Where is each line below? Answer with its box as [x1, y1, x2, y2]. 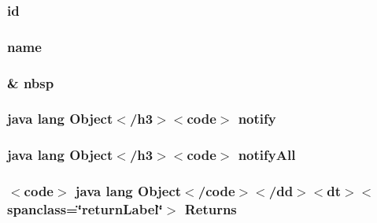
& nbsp [7, 72, 54, 92]
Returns [184, 199, 237, 219]
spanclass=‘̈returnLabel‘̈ [7, 199, 163, 219]
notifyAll [238, 145, 296, 165]
